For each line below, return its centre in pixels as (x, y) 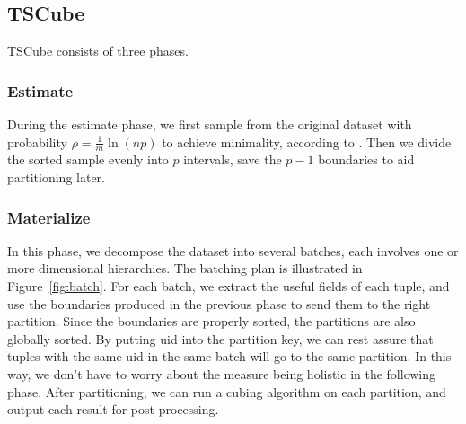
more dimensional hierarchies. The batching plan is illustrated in (185, 268)
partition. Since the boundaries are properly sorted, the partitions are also (211, 321)
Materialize (49, 217)
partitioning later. (57, 177)
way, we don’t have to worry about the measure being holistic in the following (222, 374)
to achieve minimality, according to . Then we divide (307, 141)
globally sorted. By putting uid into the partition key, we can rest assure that (220, 338)
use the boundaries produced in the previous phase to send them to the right (219, 303)
